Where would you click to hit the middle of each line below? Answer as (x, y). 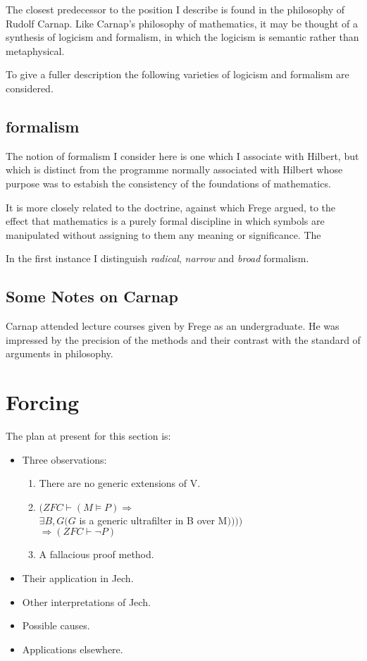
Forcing (43, 402)
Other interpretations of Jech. (86, 601)
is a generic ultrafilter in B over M (153, 520)
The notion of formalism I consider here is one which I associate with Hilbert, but (182, 155)
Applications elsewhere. (73, 649)
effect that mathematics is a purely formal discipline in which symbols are (165, 221)
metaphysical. (35, 50)
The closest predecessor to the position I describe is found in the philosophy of (175, 9)
